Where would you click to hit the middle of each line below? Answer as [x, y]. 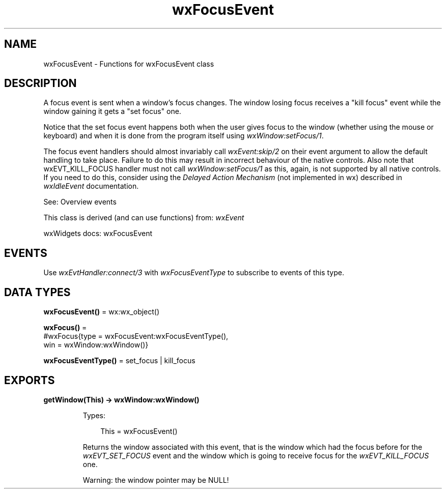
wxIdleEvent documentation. [91, 186]
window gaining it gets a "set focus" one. [112, 111]
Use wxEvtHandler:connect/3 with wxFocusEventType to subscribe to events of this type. [194, 273]
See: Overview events [80, 202]
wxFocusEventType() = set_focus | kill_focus [119, 361]
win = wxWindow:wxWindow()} [96, 345]
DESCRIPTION [40, 83]
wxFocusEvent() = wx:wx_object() [102, 312]
